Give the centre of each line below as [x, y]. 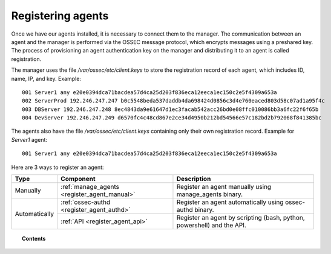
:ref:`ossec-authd [86, 202]
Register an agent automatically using [230, 202]
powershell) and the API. [211, 225]
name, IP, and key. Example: [46, 78]
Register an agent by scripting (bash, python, [241, 218]
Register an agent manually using [224, 187]
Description [194, 179]
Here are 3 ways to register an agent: [57, 167]
